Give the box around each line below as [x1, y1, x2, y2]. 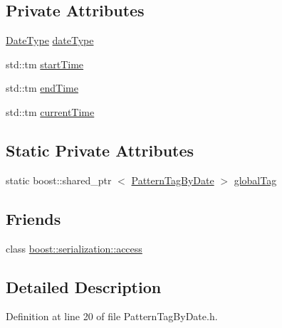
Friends [6, 207, 61, 229]
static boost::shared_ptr [6, 172, 112, 187]
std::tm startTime [6, 56, 84, 71]
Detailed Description [6, 275, 162, 297]
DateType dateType [6, 33, 94, 48]
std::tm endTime [6, 80, 78, 95]
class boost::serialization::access [6, 240, 142, 255]
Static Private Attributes [6, 139, 194, 161]
